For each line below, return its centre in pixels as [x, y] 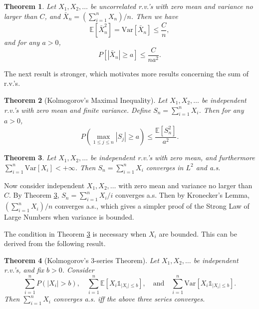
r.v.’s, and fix [24, 270]
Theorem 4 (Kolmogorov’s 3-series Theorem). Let [82, 260]
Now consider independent [44, 185]
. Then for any [221, 110]
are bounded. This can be [198, 233]
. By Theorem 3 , [34, 195]
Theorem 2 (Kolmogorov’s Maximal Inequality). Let [86, 100]
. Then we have [154, 16]
